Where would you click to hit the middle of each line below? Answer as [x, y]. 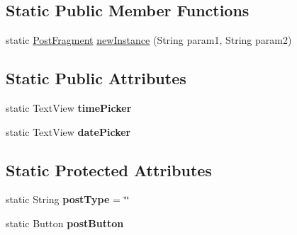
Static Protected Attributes [109, 170]
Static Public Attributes [96, 78]
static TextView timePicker [69, 108]
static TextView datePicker [68, 131]
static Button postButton [65, 223]
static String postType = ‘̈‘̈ [68, 199]
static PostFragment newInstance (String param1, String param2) [149, 40]
